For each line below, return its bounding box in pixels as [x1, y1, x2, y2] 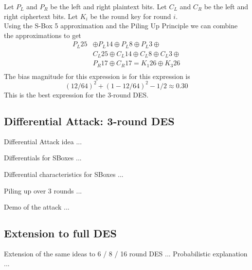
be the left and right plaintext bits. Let [50, 1, 167, 11]
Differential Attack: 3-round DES [4, 113, 175, 128]
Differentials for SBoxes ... [4, 153, 82, 163]
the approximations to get [4, 30, 81, 40]
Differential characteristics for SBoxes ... [4, 169, 124, 179]
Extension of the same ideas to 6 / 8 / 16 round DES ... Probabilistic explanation [4, 248, 248, 258]
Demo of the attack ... [4, 202, 70, 212]
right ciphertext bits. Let [4, 11, 78, 21]
